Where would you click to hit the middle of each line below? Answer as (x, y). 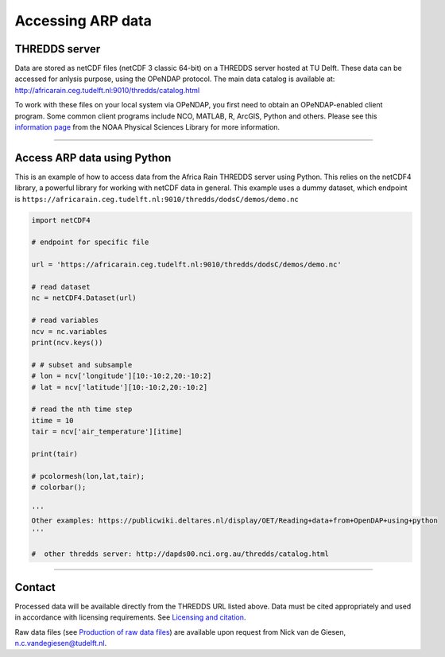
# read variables (65, 321)
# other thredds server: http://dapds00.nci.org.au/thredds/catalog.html (180, 554)
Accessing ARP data (83, 21)
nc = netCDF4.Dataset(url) (84, 298)
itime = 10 (52, 420)
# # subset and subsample (82, 365)
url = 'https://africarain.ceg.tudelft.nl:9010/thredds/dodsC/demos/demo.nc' (186, 265)
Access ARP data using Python (93, 158)
